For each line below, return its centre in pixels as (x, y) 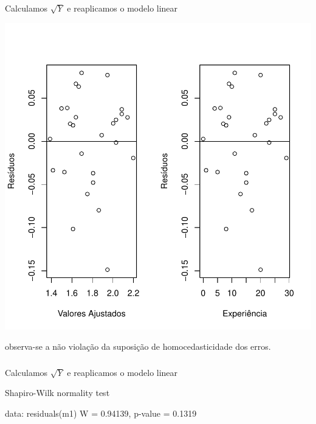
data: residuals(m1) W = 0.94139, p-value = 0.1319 (101, 413)
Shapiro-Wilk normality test (57, 393)
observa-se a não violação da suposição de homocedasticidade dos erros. (138, 346)
